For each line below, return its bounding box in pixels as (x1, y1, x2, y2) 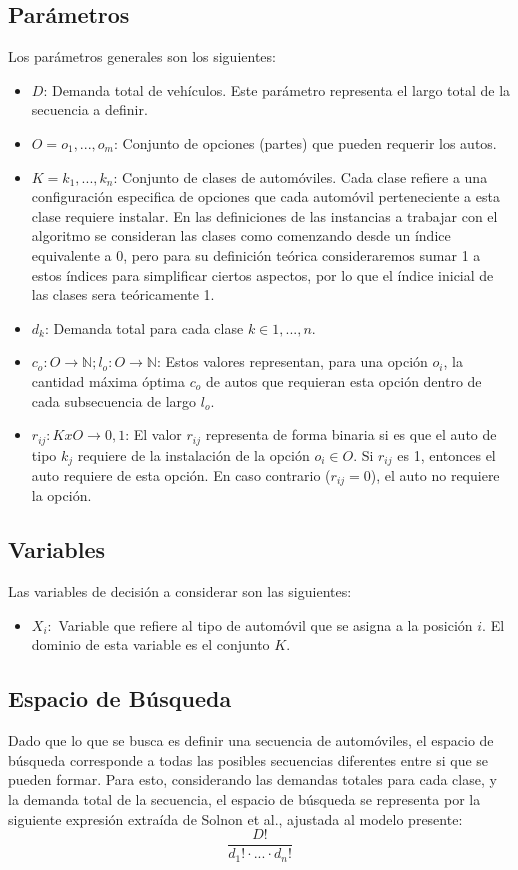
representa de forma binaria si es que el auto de (205, 424, 497, 445)
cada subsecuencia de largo (31, 390, 197, 411)
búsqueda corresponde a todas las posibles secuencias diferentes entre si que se (8, 749, 489, 770)
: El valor (125, 424, 182, 445)
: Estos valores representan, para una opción (156, 351, 428, 372)
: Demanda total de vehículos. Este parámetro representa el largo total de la (43, 79, 511, 100)
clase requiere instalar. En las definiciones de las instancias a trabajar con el (31, 205, 498, 226)
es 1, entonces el (397, 444, 496, 465)
